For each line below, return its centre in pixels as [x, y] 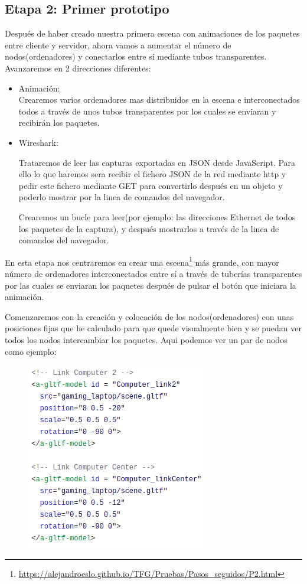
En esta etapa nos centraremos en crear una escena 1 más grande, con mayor [142, 261]
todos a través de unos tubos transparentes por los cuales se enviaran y [147, 111]
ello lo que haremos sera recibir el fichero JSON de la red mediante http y [152, 174]
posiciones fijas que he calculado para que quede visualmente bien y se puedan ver [153, 328]
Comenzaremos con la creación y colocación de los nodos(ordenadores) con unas [149, 316]
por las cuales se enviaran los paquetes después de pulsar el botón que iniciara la [151, 285]
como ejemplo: [31, 351]
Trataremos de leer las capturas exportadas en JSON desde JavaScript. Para [157, 162]
